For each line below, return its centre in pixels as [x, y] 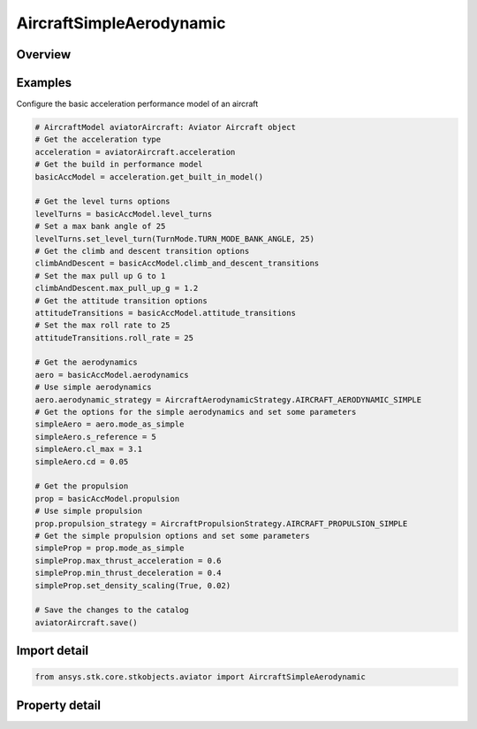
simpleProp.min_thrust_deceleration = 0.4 [128, 573]
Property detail [59, 705]
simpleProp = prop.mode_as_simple [110, 548]
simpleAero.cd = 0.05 [82, 461]
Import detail [52, 651]
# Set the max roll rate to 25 [103, 326]
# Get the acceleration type [98, 140]
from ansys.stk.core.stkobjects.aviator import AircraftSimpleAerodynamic [201, 677]
